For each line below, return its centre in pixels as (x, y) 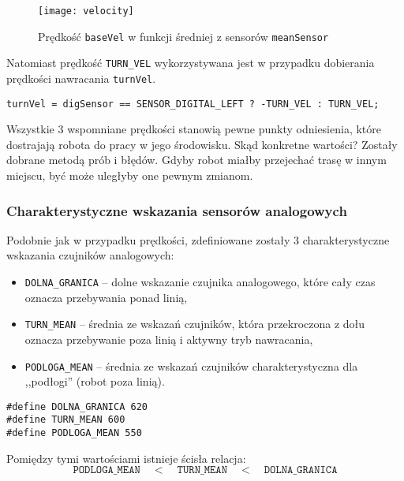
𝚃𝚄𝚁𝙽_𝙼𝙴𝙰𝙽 (202, 470)
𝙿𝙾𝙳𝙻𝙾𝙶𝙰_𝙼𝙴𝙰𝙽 (107, 470)
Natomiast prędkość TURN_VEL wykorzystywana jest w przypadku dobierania (191, 63)
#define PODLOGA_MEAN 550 (74, 433)
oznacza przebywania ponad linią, (106, 297)
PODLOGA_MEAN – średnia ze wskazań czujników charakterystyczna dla (191, 365)
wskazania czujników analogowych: (90, 255)
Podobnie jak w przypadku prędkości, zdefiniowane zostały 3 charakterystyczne (198, 239)
